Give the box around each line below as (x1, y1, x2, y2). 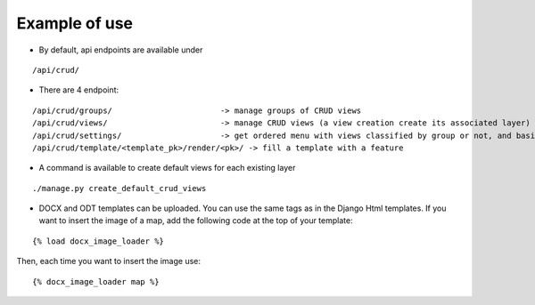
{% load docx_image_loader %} (32, 236, 165, 246)
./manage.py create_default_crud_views (32, 183, 207, 193)
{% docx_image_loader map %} (32, 277, 160, 286)
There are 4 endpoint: (38, 84, 119, 95)
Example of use (16, 13, 134, 33)
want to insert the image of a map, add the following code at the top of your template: (38, 215, 353, 226)
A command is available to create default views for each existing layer (38, 163, 296, 173)
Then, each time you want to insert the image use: (16, 256, 201, 267)
